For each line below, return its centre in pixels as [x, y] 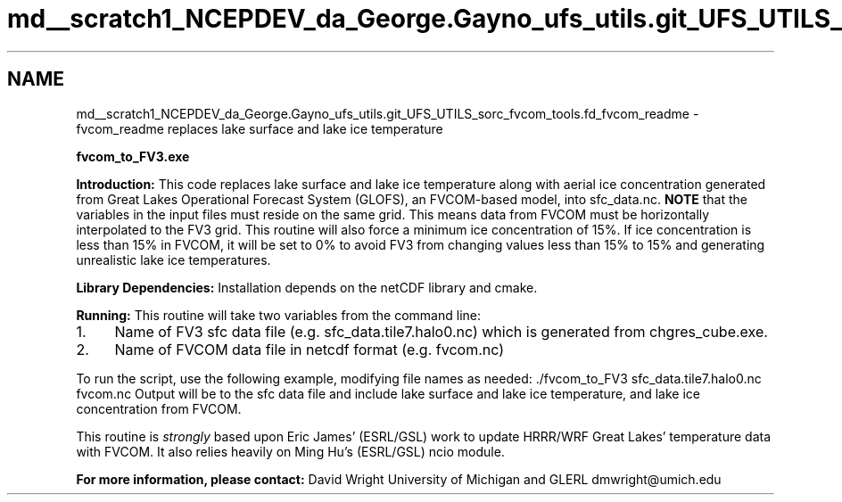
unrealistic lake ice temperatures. [173, 259]
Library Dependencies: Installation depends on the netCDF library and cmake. [307, 287]
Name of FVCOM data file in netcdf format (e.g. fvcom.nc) [309, 349]
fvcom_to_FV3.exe [133, 156]
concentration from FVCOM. [159, 408]
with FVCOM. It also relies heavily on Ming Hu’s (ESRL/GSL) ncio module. [290, 451]
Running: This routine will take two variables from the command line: [279, 315]
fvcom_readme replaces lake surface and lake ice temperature [260, 128]
